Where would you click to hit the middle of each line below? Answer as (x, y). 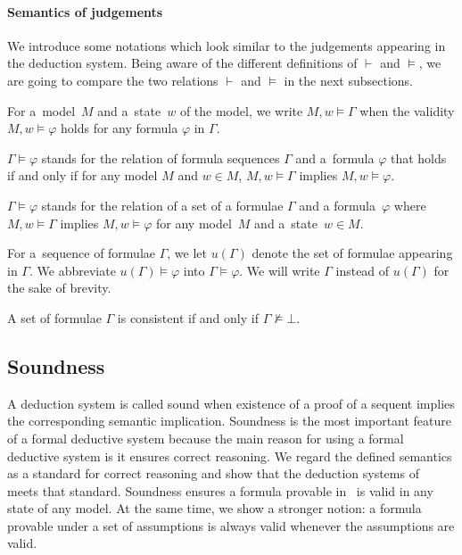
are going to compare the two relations (113, 80)
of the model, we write (241, 110)
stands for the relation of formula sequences (161, 157)
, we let (187, 253)
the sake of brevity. (59, 288)
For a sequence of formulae (82, 253)
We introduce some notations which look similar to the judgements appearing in (227, 45)
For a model (41, 110)
